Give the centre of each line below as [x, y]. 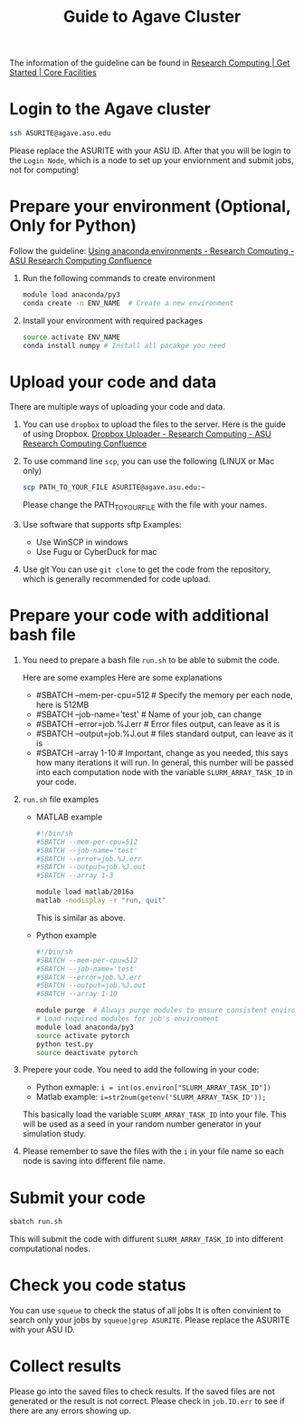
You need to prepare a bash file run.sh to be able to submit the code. [151, 660]
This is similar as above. [81, 917]
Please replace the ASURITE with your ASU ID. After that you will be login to [150, 150]
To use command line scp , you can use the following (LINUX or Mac [148, 461]
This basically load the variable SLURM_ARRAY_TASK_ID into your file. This [154, 1115]
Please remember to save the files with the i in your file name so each [153, 1151]
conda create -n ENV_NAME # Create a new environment [128, 303]
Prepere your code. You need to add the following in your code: [141, 1070]
